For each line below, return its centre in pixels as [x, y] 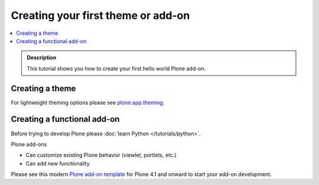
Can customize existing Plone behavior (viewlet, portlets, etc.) [101, 155]
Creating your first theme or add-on [100, 15]
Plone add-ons [29, 144]
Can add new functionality [58, 163]
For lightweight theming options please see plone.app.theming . [88, 102]
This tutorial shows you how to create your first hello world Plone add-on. [116, 69]
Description [42, 58]
